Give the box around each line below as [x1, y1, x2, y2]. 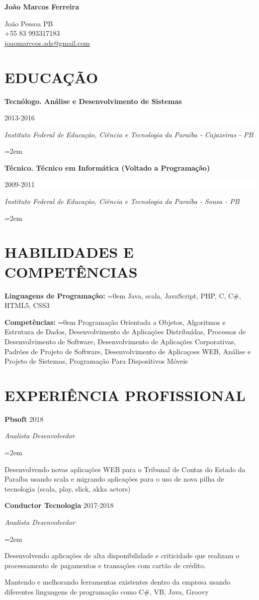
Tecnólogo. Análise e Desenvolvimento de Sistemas [4, 96, 182, 106]
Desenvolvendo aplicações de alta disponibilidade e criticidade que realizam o [4, 550, 240, 561]
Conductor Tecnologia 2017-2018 [4, 500, 114, 510]
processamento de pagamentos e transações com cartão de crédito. [4, 560, 206, 570]
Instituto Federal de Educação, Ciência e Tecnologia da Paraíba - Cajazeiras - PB [4, 129, 254, 139]
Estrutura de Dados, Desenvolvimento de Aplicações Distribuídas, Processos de [4, 326, 246, 337]
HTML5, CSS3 [4, 300, 50, 310]
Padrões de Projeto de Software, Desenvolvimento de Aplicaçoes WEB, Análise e [4, 346, 251, 356]
